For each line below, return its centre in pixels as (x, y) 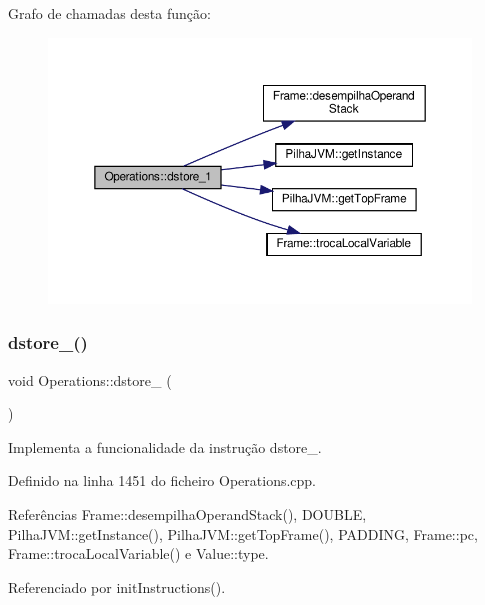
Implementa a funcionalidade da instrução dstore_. (165, 446)
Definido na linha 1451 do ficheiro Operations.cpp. (162, 480)
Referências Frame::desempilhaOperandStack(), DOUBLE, (187, 514)
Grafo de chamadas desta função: (109, 13)
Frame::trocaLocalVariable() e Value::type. (138, 553)
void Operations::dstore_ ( (90, 379)
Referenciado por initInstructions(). (117, 586)
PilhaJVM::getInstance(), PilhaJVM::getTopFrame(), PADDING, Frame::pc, (243, 533)
